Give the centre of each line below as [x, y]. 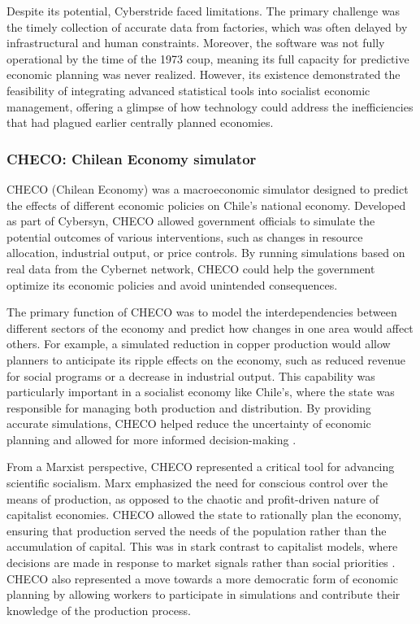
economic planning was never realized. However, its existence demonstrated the [204, 74]
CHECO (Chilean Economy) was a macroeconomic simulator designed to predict [208, 188]
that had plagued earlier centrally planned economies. [140, 122]
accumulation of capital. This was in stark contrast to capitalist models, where [202, 546]
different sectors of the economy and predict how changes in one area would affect [210, 327]
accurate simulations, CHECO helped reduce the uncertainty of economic [189, 423]
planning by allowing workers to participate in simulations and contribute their [204, 594]
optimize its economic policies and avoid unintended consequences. [172, 284]
